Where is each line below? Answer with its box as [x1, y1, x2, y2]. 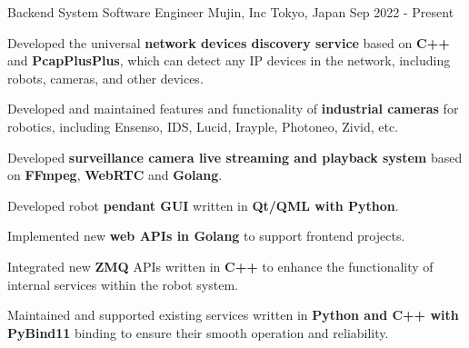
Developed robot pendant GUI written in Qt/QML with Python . [7, 195, 399, 214]
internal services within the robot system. [7, 274, 238, 293]
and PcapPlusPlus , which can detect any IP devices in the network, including [7, 51, 451, 70]
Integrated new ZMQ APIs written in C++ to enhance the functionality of [7, 256, 434, 275]
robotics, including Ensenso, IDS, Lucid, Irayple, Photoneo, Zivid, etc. [7, 116, 399, 135]
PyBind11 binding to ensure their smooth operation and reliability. [7, 323, 389, 342]
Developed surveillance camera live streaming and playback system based [7, 147, 463, 166]
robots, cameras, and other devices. [7, 68, 204, 87]
